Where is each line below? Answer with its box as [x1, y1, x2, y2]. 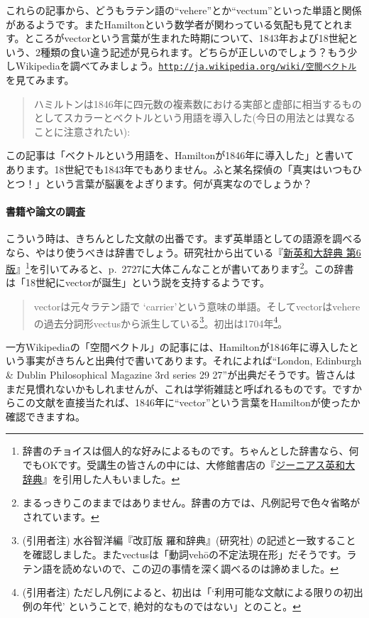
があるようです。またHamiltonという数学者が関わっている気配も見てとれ [6, 16, 343, 31]
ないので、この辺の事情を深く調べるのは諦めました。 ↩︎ [82, 560, 338, 575]
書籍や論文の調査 [6, 203, 85, 218]
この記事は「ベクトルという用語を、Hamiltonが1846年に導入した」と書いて [6, 148, 354, 163]
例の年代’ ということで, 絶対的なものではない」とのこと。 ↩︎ [22, 598, 302, 613]
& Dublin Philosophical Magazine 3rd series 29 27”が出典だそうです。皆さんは [6, 367, 356, 382]
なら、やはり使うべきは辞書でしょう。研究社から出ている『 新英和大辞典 [6, 244, 343, 259]
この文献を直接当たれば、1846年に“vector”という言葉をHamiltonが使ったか [15, 395, 360, 410]
